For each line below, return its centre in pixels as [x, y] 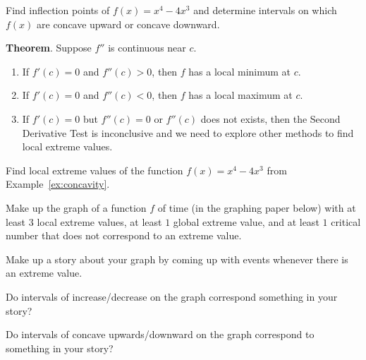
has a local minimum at [240, 71]
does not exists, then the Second [270, 118]
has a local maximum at [240, 95]
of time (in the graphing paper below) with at [257, 207]
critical [346, 221]
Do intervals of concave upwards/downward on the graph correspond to [160, 334]
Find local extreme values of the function [94, 170]
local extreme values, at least [99, 221]
